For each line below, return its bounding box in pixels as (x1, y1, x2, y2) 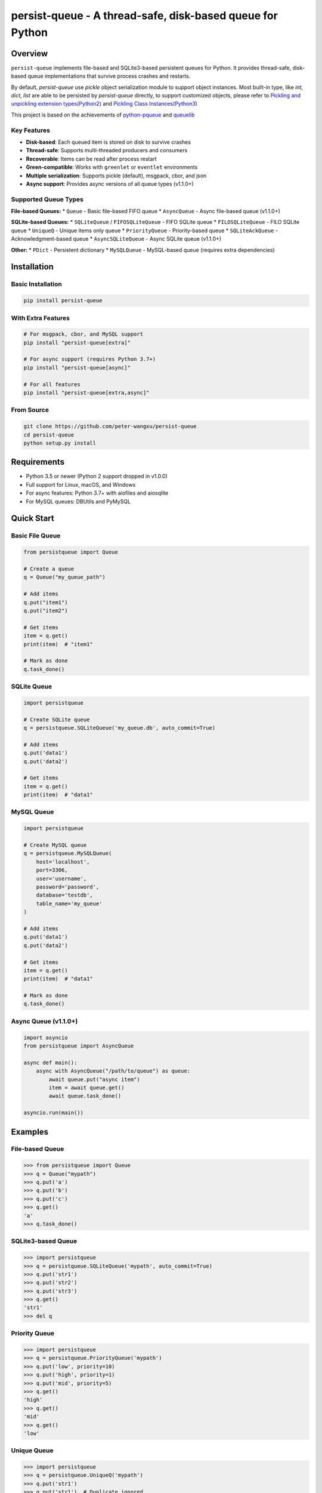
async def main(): (23, 1059, 78, 1066)
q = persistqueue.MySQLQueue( (23, 850, 112, 857)
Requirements (11, 457, 65, 467)
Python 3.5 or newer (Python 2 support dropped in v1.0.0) (26, 472, 168, 480)
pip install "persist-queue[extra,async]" (23, 389, 150, 397)
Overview (11, 48, 48, 59)
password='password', (36, 883, 100, 890)
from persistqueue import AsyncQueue (23, 1042, 134, 1049)
